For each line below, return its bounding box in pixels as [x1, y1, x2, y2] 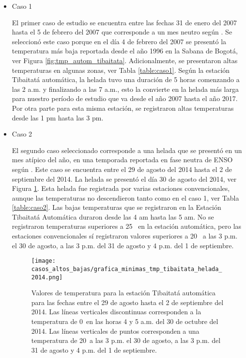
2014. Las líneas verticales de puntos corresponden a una [31, 325, 200, 336]
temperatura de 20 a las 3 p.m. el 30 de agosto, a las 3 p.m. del [31, 335, 221, 345]
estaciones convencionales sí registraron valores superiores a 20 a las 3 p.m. [12, 231, 238, 241]
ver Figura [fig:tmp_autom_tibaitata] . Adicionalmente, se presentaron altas [12, 55, 238, 65]
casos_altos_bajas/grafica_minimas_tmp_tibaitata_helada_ [31, 265, 222, 273]
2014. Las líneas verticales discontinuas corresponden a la [31, 307, 201, 317]
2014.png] [31, 273, 63, 281]
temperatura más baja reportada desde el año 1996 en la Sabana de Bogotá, [12, 46, 238, 56]
